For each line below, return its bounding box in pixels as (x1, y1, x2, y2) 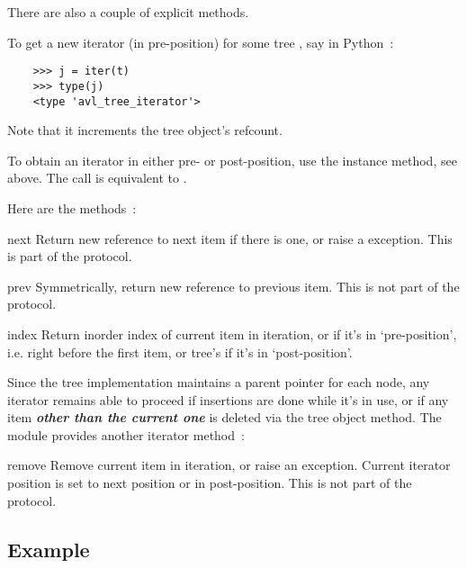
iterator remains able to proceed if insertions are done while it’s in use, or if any (7, 390, 449, 409)
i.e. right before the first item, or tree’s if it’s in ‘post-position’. (7, 342, 353, 361)
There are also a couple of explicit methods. (7, 3, 249, 21)
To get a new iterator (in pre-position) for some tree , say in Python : (7, 32, 394, 51)
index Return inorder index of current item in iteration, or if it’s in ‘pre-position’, (7, 324, 457, 343)
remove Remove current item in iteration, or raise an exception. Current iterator (7, 455, 451, 474)
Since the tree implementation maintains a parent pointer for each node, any (7, 373, 430, 392)
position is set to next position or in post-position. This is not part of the (7, 473, 412, 492)
